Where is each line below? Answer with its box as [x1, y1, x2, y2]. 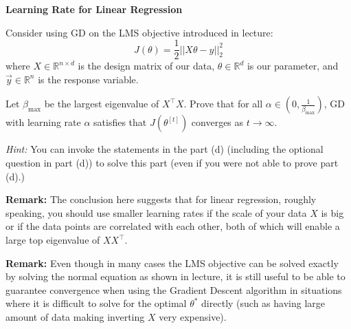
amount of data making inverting [5, 309, 145, 323]
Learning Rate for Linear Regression [5, 2, 183, 16]
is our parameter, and [247, 59, 339, 73]
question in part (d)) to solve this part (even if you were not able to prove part [5, 156, 339, 170]
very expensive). [159, 309, 227, 323]
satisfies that [93, 115, 147, 129]
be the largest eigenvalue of [44, 96, 159, 111]
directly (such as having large [201, 296, 325, 310]
